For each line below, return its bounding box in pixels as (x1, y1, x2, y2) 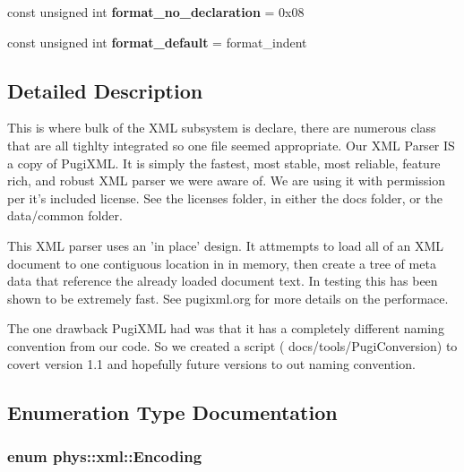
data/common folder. (7, 206, 123, 225)
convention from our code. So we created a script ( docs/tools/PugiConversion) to (7, 336, 458, 355)
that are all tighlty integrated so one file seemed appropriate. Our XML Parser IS (7, 135, 455, 154)
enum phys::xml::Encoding (7, 444, 202, 467)
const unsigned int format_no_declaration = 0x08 (7, 3, 305, 21)
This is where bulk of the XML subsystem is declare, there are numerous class (7, 118, 436, 137)
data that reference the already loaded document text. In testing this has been (7, 271, 438, 290)
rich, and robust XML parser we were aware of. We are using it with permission (7, 171, 445, 190)
